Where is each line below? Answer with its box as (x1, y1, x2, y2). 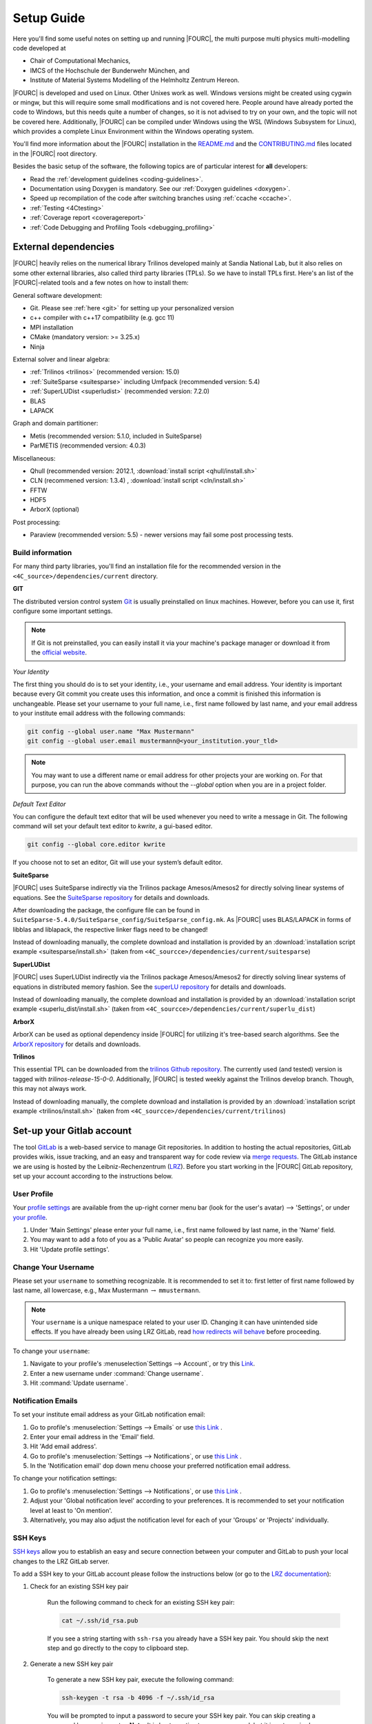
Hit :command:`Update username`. (30, 1379, 128, 1387)
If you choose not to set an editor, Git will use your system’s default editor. (12, 859, 223, 867)
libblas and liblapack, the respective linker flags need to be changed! (12, 925, 208, 934)
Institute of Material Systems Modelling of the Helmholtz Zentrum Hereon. (30, 76, 240, 84)
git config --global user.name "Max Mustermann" (27, 728, 195, 736)
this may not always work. (12, 1085, 87, 1093)
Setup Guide (12, 10, 85, 26)
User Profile (12, 1189, 54, 1199)
